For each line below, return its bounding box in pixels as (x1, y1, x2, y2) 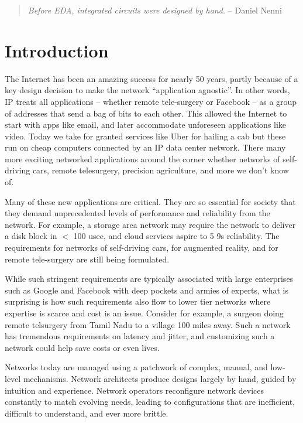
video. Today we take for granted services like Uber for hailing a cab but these (5, 129, 286, 142)
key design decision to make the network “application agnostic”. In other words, (5, 84, 290, 96)
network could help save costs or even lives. (5, 341, 160, 353)
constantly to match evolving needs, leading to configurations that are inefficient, (5, 395, 295, 408)
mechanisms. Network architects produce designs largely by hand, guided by (23, 372, 297, 384)
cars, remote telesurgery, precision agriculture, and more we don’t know (32, 164, 289, 176)
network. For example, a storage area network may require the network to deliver (5, 218, 296, 230)
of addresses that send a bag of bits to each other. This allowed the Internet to (5, 107, 287, 119)
